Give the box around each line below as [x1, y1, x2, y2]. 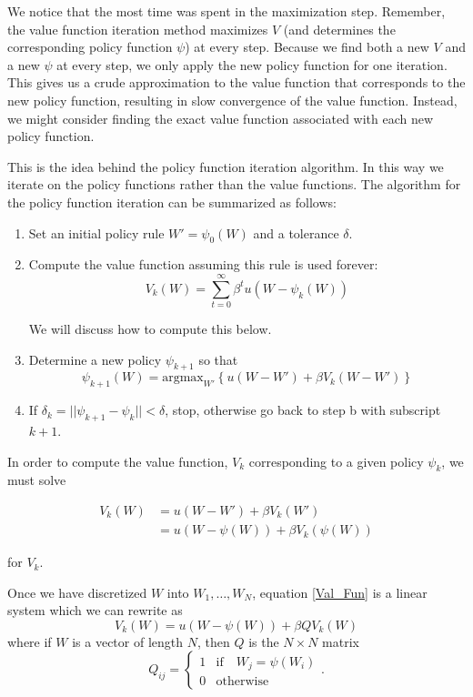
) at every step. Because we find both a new [185, 37, 429, 56]
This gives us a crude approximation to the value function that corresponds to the [7, 73, 466, 92]
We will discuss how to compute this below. [28, 319, 272, 338]
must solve [7, 470, 66, 490]
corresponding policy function [7, 37, 173, 56]
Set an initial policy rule [28, 223, 165, 242]
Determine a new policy [28, 349, 162, 369]
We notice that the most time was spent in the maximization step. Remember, [7, 2, 446, 20]
